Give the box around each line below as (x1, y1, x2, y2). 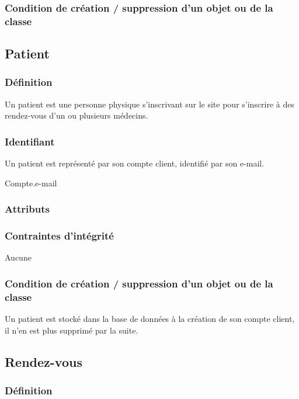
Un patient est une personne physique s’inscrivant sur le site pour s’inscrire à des (5, 98, 295, 110)
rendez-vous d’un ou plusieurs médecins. (5, 109, 148, 122)
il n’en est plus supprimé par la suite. (5, 324, 138, 336)
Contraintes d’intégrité (5, 228, 114, 243)
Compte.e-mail (5, 176, 57, 189)
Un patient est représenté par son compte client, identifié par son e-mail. (5, 157, 265, 169)
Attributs (5, 202, 50, 216)
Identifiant (5, 134, 55, 148)
